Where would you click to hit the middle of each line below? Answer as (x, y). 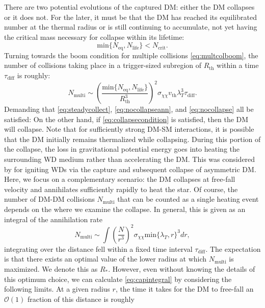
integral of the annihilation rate (54, 219)
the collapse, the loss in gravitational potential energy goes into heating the (122, 149)
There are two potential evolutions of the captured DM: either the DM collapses (129, 7)
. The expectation (233, 248)
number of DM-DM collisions (49, 199)
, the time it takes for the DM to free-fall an (184, 289)
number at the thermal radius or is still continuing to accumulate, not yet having (131, 27)
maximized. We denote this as (51, 268)
